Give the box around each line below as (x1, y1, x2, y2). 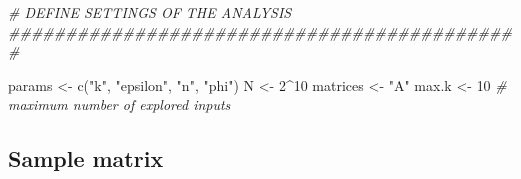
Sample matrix (8, 143, 164, 174)
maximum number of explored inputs (8, 94, 231, 115)
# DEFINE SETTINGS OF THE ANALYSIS (8, 2, 292, 22)
